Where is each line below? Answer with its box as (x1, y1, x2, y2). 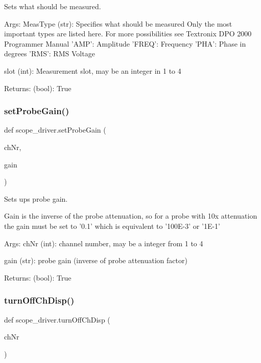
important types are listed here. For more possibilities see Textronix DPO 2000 (4, 28, 252, 39)
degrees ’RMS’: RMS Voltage (4, 48, 95, 59)
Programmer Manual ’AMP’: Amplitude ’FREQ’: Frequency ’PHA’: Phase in (4, 38, 246, 49)
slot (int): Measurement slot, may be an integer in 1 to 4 (4, 65, 181, 76)
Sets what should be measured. (4, 1, 101, 11)
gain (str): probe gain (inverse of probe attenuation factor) (4, 255, 187, 266)
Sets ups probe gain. (4, 193, 68, 204)
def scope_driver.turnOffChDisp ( (4, 314, 110, 325)
